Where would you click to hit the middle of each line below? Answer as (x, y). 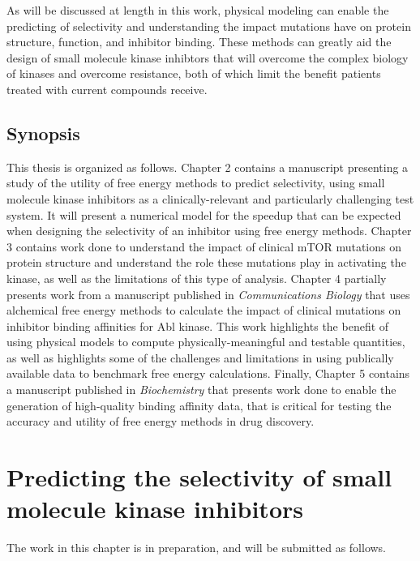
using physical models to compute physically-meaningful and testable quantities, (206, 342)
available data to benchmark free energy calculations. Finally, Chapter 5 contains (208, 373)
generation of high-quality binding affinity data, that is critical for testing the (199, 405)
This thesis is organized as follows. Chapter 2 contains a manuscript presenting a (208, 167)
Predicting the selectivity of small (199, 477)
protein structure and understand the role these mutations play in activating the (206, 262)
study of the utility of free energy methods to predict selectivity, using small (196, 183)
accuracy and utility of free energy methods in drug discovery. (161, 421)
